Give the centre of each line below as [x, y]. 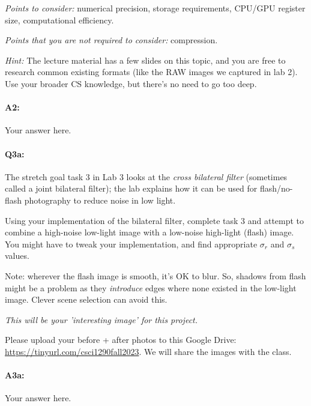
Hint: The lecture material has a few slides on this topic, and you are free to [145, 60]
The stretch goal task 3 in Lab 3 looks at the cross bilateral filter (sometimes [146, 176]
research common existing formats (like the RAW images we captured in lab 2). [151, 72]
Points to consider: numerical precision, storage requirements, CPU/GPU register [155, 8]
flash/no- [276, 188]
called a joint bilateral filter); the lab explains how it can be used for [131, 188]
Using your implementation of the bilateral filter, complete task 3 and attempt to [155, 220]
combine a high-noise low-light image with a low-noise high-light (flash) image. [149, 232]
